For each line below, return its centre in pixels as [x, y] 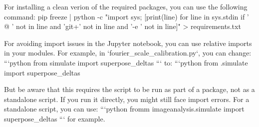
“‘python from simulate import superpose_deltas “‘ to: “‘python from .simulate [126, 62]
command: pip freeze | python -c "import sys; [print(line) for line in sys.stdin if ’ [127, 16]
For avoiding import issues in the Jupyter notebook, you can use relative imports [128, 43]
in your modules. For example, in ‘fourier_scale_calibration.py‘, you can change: [128, 53]
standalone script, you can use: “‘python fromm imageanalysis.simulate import [124, 109]
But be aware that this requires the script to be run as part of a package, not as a [129, 89]
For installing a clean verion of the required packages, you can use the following [126, 6]
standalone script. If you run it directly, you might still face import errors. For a [127, 99]
